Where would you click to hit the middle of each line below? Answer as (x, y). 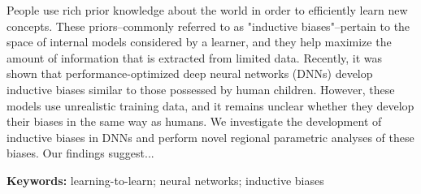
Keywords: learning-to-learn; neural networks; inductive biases (165, 180)
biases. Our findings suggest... (80, 153)
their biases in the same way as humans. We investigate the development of (194, 121)
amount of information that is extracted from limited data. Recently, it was (195, 57)
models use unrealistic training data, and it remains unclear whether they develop (210, 105)
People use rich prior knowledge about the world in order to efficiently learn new (207, 10)
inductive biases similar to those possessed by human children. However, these (201, 89)
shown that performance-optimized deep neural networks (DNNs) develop (190, 73)
